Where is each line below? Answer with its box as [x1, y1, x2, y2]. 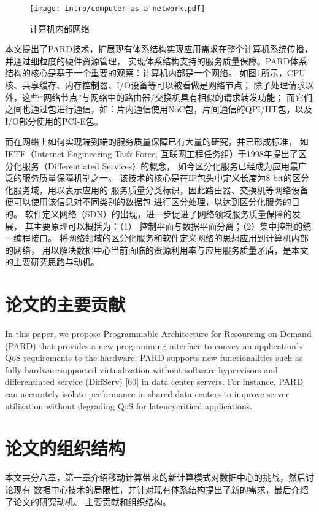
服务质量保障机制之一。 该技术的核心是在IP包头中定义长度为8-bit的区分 [21, 171, 310, 184]
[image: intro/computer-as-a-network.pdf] [29, 4, 206, 13]
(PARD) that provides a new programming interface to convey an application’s [5, 339, 302, 352]
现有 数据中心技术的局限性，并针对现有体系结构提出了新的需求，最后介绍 [13, 483, 309, 495]
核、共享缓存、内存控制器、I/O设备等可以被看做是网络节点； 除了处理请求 [5, 79, 306, 91]
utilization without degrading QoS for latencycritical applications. [5, 399, 253, 412]
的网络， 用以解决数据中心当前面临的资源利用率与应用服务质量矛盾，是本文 [5, 243, 309, 256]
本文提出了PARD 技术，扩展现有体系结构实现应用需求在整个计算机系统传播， [5, 42, 313, 55]
